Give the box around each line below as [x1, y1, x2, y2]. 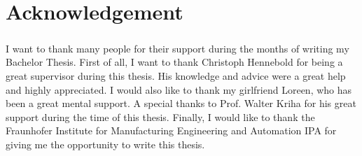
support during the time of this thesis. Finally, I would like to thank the [6, 109, 315, 124]
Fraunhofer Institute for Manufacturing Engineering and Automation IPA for [6, 123, 337, 138]
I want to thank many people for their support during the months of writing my [6, 41, 349, 55]
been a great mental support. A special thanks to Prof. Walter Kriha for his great [6, 96, 356, 111]
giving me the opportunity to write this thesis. [6, 136, 205, 151]
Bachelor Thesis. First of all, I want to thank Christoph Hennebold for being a [6, 55, 343, 69]
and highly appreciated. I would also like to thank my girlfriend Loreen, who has [6, 82, 352, 97]
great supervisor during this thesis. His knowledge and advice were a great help [6, 68, 346, 83]
